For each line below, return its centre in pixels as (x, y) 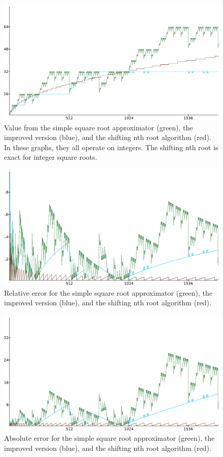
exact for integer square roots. (51, 157)
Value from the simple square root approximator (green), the (99, 127)
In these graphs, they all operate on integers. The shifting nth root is (111, 147)
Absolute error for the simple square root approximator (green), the (109, 438)
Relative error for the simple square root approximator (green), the (108, 292)
